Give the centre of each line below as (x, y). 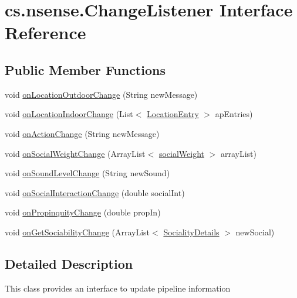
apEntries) (234, 114)
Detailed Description (69, 263)
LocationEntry (173, 114)
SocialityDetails (191, 232)
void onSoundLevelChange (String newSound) (87, 173)
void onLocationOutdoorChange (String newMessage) (101, 94)
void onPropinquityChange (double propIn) (83, 212)
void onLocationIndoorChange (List (69, 114)
